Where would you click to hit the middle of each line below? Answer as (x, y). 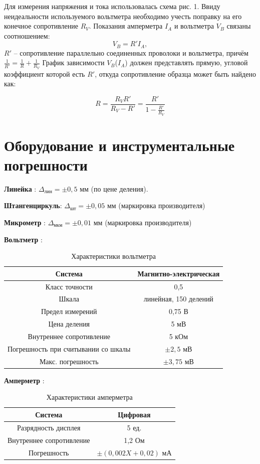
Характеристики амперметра (89, 397)
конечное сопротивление (41, 26)
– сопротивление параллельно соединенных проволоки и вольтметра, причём (131, 52)
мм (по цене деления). (114, 188)
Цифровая (134, 414)
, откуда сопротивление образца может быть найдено (175, 73)
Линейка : (20, 188)
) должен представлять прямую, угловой (186, 62)
